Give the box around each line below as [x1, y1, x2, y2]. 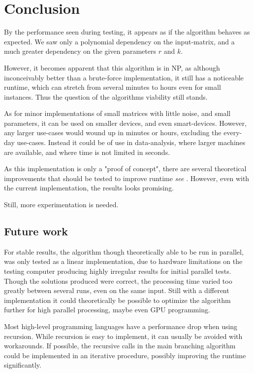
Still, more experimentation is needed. [4, 199, 119, 210]
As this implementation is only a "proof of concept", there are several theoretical [4, 163, 247, 174]
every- [223, 127, 242, 138]
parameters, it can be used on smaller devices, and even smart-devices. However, [4, 117, 247, 128]
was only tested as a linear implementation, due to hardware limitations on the [4, 256, 243, 266]
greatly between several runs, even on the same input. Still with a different [4, 285, 229, 296]
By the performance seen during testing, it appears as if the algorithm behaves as [4, 27, 250, 37]
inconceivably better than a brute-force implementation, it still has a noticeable [4, 72, 244, 82]
